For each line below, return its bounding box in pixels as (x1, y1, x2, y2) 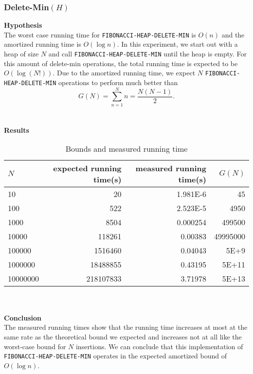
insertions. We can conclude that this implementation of (75, 341, 243, 351)
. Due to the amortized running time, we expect (53, 68, 196, 78)
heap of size (4, 49, 39, 59)
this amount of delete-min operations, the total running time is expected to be (4, 58, 238, 68)
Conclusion (4, 312, 42, 322)
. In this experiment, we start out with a (117, 39, 238, 49)
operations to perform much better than (58, 77, 178, 87)
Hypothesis (4, 20, 42, 30)
